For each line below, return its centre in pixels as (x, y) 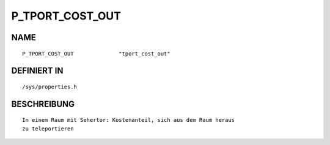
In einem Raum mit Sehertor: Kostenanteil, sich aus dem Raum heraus (129, 120)
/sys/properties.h (50, 87)
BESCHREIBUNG (43, 104)
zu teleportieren (48, 129)
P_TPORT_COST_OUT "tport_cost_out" (96, 54)
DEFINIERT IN (37, 71)
